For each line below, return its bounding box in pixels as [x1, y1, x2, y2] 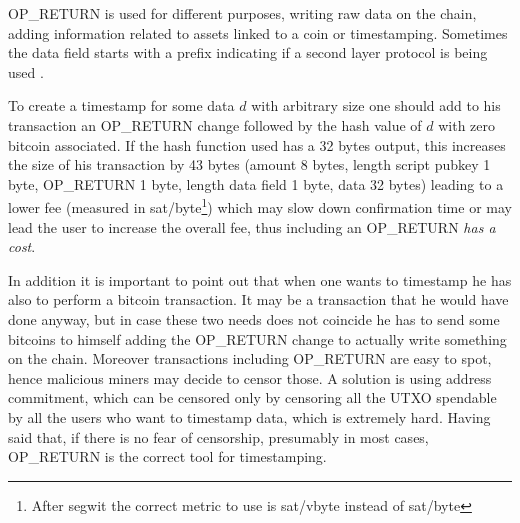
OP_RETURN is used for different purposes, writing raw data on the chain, [8, 3, 477, 23]
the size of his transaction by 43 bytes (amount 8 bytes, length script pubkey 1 [8, 154, 491, 175]
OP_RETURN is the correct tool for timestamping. [8, 446, 327, 467]
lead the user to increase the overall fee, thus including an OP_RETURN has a [8, 216, 496, 237]
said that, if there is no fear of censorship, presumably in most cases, [8, 426, 429, 447]
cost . [8, 236, 36, 257]
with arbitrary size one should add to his [251, 95, 501, 116]
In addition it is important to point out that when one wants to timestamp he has [8, 269, 512, 290]
